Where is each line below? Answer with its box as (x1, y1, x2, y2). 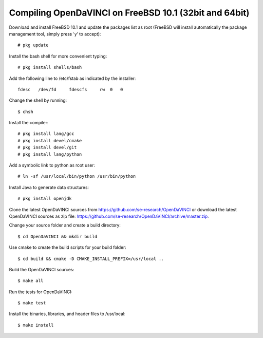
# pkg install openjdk (18, 196, 72, 202)
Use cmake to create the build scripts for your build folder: (9, 244, 127, 250)
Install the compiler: (9, 120, 49, 126)
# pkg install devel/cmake (18, 138, 82, 143)
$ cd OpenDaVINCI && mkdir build (18, 234, 97, 239)
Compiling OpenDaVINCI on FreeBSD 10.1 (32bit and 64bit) (9, 7, 250, 18)
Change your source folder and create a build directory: (9, 222, 121, 228)
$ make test (18, 300, 46, 306)
